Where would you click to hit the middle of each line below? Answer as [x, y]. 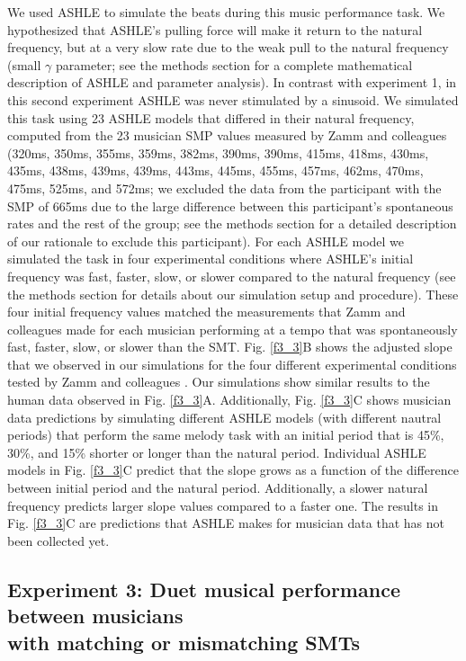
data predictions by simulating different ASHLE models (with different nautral [224, 417]
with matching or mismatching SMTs [184, 642]
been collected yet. [58, 540]
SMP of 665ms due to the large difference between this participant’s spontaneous [230, 205]
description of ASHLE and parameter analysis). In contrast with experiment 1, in [232, 82]
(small [24, 64]
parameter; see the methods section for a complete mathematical [234, 64]
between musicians [95, 616]
